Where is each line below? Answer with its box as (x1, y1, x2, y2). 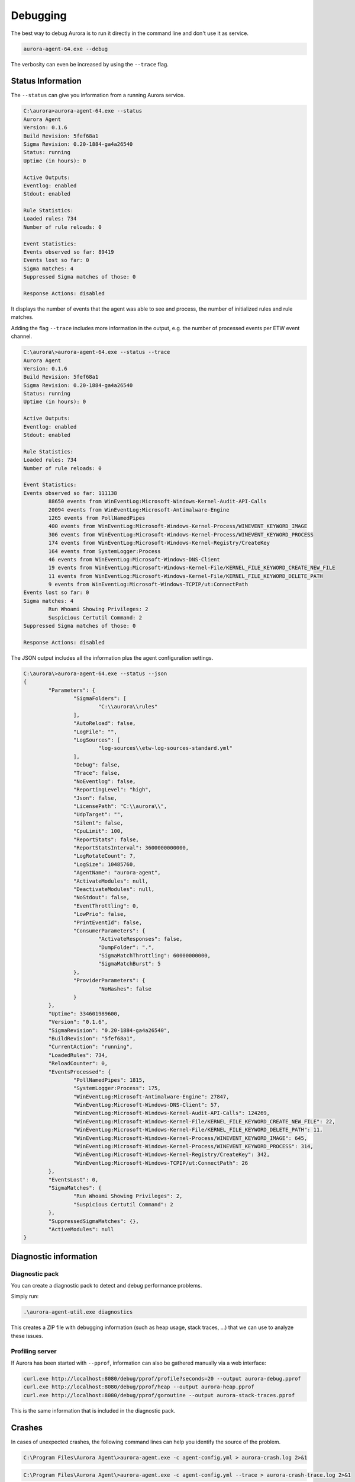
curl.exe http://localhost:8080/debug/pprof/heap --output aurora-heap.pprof (23, 1384, 254, 1390)
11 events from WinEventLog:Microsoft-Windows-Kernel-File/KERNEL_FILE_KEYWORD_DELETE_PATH (48, 573, 323, 579)
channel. (11, 333, 33, 340)
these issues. (11, 1332, 44, 1339)
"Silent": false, (73, 819, 124, 826)
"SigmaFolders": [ (73, 695, 127, 702)
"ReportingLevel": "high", (73, 786, 152, 793)
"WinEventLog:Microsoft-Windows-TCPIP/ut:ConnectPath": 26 (73, 1160, 248, 1166)
